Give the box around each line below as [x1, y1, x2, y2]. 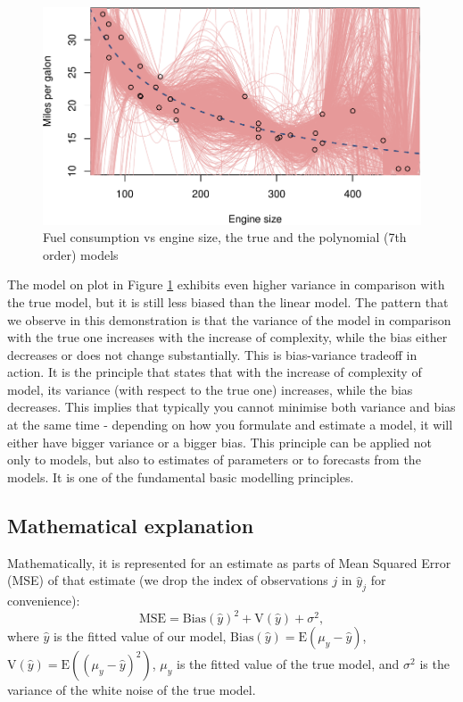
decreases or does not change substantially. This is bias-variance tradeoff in [7, 345, 418, 364]
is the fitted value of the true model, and [176, 655, 400, 673]
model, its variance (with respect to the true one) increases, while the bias [7, 380, 413, 398]
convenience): [7, 591, 80, 610]
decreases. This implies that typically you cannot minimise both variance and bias [7, 397, 456, 416]
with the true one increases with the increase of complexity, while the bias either [7, 328, 448, 347]
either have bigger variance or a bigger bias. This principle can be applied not [7, 432, 433, 451]
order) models [43, 245, 119, 263]
